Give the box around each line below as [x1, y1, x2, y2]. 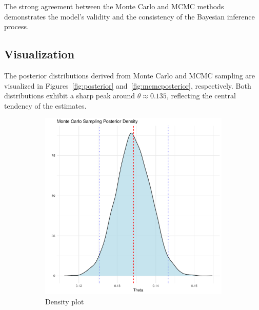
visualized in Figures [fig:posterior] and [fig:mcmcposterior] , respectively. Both [4, 80, 251, 91]
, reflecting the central [166, 90, 236, 101]
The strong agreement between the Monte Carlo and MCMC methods [4, 1, 224, 11]
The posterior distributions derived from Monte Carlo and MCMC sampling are [4, 70, 255, 80]
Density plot [45, 296, 84, 306]
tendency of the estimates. [4, 100, 87, 111]
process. [4, 21, 29, 32]
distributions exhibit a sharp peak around [4, 90, 135, 101]
